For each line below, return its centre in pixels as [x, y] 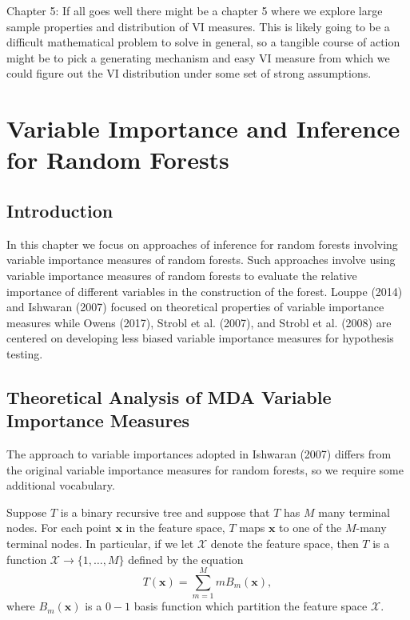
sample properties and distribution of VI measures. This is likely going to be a [198, 26]
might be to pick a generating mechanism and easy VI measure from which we [198, 57]
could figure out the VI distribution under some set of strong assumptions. [189, 73]
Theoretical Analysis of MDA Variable [169, 396]
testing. [25, 353]
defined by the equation [186, 559]
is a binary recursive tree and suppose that [165, 512]
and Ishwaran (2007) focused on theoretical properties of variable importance [195, 307]
